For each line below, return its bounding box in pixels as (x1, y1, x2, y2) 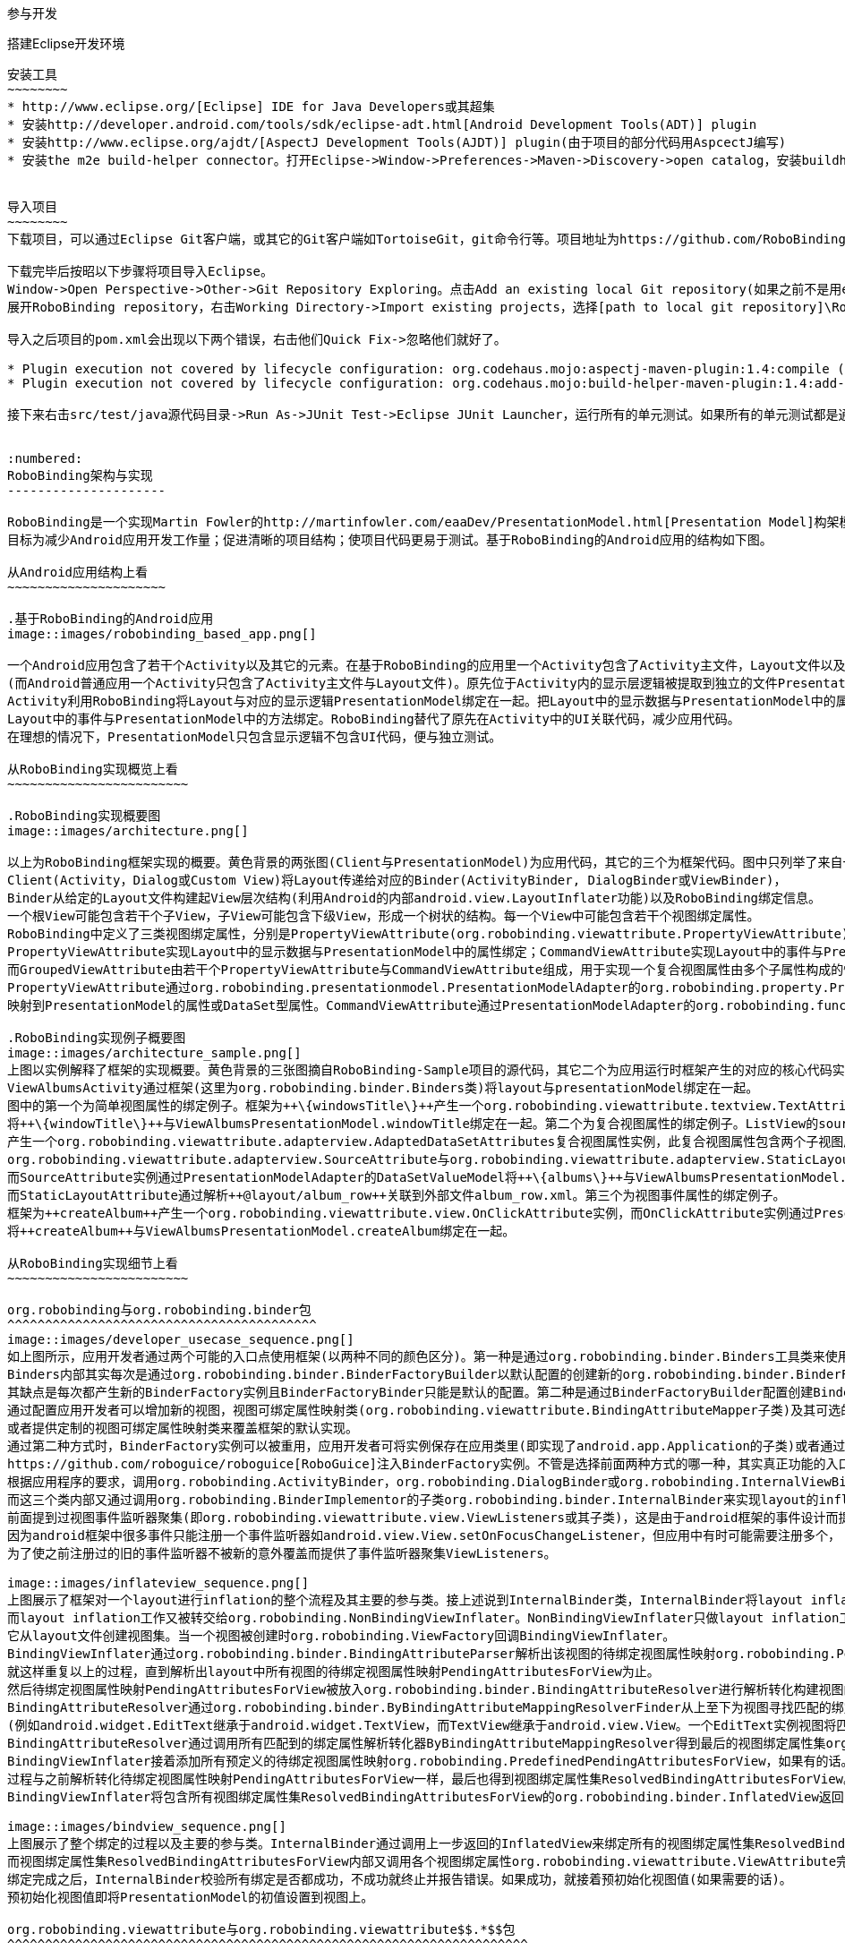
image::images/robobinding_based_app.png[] (7, 627, 317, 641)
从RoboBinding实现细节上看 (7, 1256, 178, 1270)
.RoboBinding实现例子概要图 (7, 1031, 186, 1045)
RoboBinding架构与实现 (7, 468, 153, 483)
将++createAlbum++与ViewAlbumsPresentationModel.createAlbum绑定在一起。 (7, 1224, 516, 1238)
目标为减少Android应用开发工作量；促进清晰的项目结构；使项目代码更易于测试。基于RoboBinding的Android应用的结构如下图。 (7, 533, 772, 547)
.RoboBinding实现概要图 (7, 808, 161, 823)
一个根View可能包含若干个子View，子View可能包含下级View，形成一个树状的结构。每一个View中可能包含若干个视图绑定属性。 (7, 909, 760, 923)
